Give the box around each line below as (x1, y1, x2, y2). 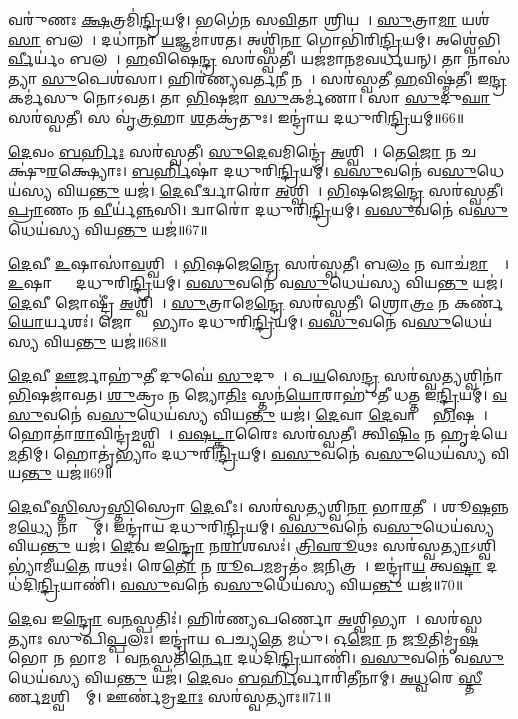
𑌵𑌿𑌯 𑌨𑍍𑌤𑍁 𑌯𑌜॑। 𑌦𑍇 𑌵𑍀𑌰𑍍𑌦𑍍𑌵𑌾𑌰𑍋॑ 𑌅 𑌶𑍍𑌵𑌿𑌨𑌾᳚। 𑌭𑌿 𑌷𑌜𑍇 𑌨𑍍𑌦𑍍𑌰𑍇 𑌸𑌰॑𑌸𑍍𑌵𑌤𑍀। (56, 179, 504, 200)
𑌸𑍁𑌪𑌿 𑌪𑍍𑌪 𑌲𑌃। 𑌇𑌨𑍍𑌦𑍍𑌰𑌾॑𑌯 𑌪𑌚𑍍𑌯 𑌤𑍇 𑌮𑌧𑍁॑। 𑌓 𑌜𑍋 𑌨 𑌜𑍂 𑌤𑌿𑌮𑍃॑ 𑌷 (47, 627, 479, 648)
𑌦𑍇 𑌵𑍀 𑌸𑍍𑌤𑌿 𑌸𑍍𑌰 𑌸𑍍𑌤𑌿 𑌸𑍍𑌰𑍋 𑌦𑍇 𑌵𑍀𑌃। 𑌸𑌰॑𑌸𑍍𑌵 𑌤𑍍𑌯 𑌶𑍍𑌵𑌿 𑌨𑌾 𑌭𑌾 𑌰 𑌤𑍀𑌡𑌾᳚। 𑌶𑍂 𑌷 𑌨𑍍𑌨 (8, 496, 509, 517)
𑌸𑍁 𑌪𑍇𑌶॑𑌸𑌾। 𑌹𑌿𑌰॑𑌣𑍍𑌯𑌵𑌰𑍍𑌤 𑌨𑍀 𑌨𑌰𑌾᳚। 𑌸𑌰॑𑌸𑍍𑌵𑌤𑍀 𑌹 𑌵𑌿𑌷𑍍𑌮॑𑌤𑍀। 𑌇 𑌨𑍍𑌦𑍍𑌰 (41, 67, 507, 88)
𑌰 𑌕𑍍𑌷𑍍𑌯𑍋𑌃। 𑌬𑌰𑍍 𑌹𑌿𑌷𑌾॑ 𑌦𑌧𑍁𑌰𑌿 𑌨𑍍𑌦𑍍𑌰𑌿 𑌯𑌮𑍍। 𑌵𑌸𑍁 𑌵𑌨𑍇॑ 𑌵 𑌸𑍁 (46, 160, 477, 181)
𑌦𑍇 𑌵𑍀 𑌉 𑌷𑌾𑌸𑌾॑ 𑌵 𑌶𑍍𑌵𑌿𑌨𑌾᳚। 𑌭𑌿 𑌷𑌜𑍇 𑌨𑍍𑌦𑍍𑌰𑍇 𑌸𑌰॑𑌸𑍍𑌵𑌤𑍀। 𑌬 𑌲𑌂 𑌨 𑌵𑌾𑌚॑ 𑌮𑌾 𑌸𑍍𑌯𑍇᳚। (8, 252, 510, 273)
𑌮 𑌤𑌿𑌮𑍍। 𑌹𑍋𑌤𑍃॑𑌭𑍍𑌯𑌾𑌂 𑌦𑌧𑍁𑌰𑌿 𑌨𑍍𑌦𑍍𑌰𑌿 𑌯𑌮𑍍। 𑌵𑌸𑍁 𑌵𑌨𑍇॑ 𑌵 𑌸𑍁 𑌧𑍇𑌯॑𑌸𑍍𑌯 (8, 442, 487, 463)
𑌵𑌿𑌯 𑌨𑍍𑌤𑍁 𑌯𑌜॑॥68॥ (43, 330, 167, 351)
